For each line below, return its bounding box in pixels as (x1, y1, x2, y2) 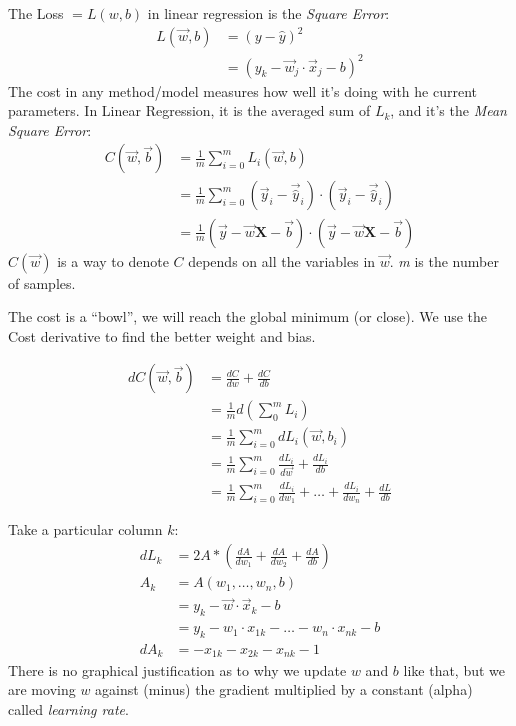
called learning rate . (8, 698, 129, 719)
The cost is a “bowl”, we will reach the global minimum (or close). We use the (8, 306, 488, 327)
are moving (8, 679, 76, 700)
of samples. (8, 272, 76, 293)
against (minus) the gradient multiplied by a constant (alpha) (95, 679, 473, 700)
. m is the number (389, 250, 499, 271)
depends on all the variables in (188, 250, 376, 271)
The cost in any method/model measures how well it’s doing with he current (8, 80, 477, 101)
